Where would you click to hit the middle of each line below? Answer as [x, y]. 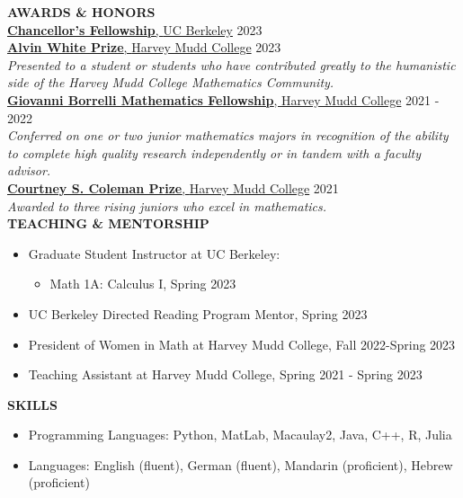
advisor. [29, 170]
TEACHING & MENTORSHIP [108, 223]
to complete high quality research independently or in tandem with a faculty [214, 152]
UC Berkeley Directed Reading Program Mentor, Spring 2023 [198, 313]
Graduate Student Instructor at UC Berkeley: [154, 253]
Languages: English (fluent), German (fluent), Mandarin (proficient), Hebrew [240, 464]
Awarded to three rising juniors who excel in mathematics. [167, 205]
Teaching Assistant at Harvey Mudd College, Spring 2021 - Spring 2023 [225, 374]
